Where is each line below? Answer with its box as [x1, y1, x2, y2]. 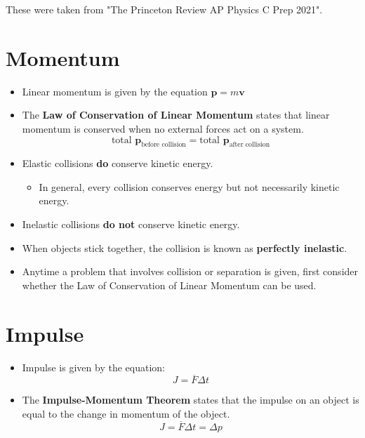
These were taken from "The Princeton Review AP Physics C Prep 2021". [6, 2, 323, 16]
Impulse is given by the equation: [22, 359, 165, 374]
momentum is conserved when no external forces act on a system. [22, 121, 304, 135]
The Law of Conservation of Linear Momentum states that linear [22, 107, 330, 122]
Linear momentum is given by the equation [22, 84, 208, 98]
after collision [229, 141, 270, 149]
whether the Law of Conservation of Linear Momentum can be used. [22, 277, 317, 292]
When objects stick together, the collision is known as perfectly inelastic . [22, 240, 347, 255]
